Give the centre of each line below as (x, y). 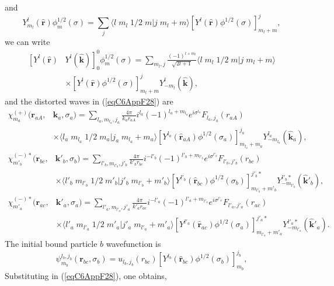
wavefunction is (133, 244)
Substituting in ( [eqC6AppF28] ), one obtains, (86, 275)
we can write (27, 42)
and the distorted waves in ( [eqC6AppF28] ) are (89, 101)
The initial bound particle (51, 244)
